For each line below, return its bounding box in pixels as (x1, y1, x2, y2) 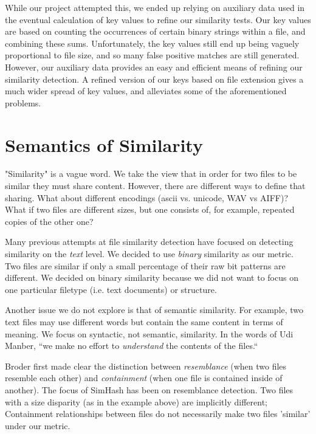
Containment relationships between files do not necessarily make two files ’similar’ (5, 407, 311, 420)
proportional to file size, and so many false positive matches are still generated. (5, 49, 300, 61)
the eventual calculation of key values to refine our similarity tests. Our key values (5, 13, 311, 26)
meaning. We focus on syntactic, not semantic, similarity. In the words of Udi (5, 327, 294, 340)
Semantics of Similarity (5, 132, 203, 157)
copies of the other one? (5, 215, 94, 227)
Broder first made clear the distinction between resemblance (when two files (5, 359, 287, 372)
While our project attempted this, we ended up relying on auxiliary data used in (5, 1, 305, 13)
